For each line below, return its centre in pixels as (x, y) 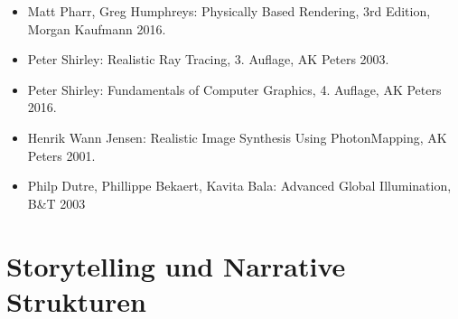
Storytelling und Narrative (176, 265)
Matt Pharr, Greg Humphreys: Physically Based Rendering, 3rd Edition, (229, 11)
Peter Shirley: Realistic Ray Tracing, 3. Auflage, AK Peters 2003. (208, 59)
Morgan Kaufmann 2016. (97, 28)
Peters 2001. (61, 155)
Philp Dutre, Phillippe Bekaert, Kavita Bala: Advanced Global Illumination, (239, 186)
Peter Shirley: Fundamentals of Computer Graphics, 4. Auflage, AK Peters (234, 89)
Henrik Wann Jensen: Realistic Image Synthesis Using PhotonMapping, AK (237, 137)
